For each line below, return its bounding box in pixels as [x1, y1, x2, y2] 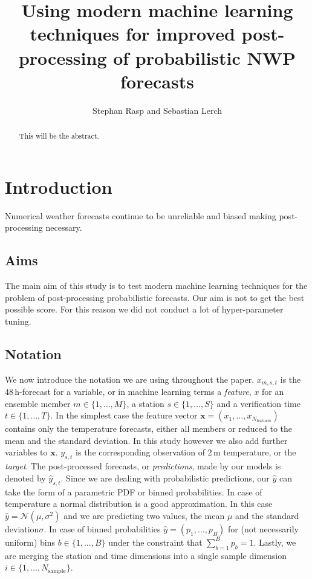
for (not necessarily [228, 522, 299, 535]
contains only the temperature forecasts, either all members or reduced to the [5, 422, 292, 435]
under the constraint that [108, 535, 203, 548]
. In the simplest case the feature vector [50, 409, 198, 422]
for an [262, 385, 284, 398]
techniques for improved [30, 21, 235, 46]
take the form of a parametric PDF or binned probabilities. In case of [5, 485, 262, 498]
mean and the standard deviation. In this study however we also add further [5, 434, 288, 446]
